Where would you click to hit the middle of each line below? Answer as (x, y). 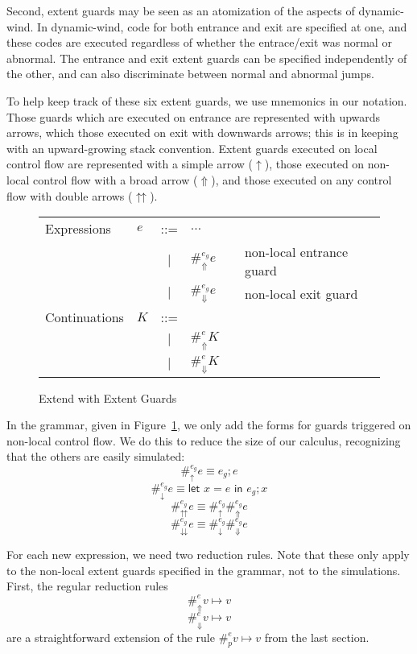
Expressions (78, 229)
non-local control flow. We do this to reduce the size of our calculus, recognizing (204, 440)
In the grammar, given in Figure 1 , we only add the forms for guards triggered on (209, 425)
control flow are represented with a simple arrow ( (130, 164)
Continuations (85, 317)
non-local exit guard (301, 294)
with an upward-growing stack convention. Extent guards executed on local (192, 148)
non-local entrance (296, 252)
